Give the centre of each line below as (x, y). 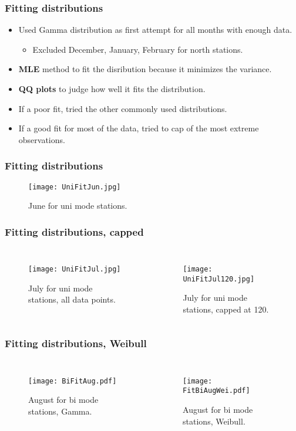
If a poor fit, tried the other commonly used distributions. (123, 108)
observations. (42, 139)
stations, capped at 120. (226, 309)
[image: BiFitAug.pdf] (73, 381)
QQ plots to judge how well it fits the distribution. (112, 89)
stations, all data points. (72, 299)
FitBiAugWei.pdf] (216, 391)
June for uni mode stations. (78, 206)
